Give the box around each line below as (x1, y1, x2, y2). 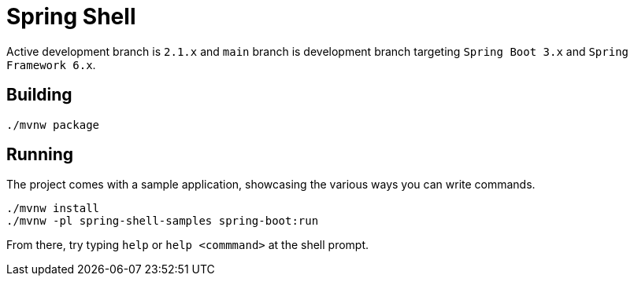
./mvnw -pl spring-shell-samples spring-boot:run (6, 214, 319, 228)
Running (6, 145, 74, 165)
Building (6, 85, 72, 105)
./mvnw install (6, 202, 100, 215)
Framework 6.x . (6, 57, 96, 71)
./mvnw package (6, 118, 100, 131)
